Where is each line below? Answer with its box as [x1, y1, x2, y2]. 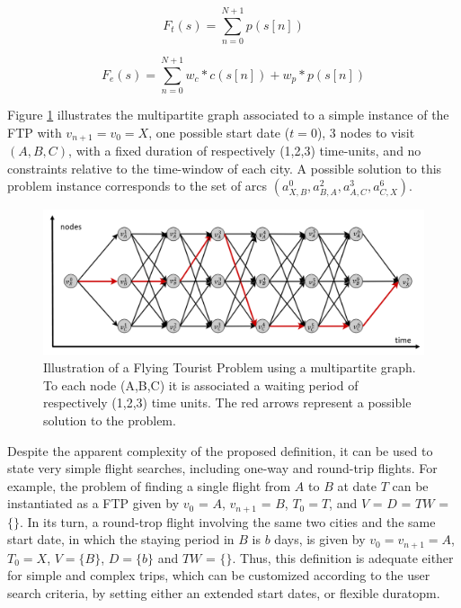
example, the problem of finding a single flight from [7, 476, 291, 495]
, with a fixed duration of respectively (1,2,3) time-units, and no [68, 141, 421, 160]
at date [337, 476, 377, 495]
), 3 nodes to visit [316, 122, 415, 141]
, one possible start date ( [148, 122, 290, 141]
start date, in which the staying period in [7, 530, 235, 549]
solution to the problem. [43, 410, 176, 429]
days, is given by [274, 530, 366, 549]
